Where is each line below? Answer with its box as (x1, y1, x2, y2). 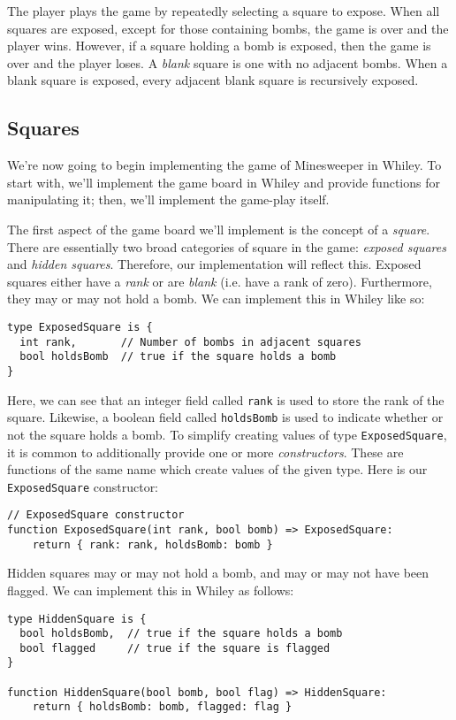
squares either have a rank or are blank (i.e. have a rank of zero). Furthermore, (7, 272, 432, 290)
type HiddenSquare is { (7, 612, 147, 625)
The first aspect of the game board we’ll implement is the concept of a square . (7, 219, 430, 238)
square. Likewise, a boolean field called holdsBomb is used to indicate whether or (7, 408, 444, 426)
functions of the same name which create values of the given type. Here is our (7, 460, 428, 479)
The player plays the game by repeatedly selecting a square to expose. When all (7, 2, 440, 19)
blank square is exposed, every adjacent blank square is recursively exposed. (7, 71, 419, 89)
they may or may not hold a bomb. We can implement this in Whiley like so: (7, 289, 425, 308)
